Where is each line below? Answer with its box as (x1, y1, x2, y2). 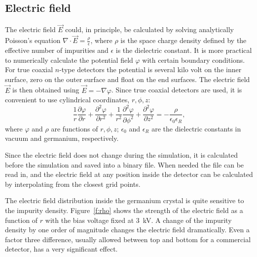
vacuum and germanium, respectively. (5, 133, 119, 143)
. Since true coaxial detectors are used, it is (111, 85, 242, 95)
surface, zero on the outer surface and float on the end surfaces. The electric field (5, 74, 250, 84)
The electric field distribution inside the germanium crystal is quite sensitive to (5, 195, 244, 206)
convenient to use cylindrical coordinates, (5, 94, 130, 105)
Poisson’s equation (5, 35, 61, 45)
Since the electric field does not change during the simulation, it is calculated (5, 149, 238, 160)
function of (5, 214, 38, 225)
